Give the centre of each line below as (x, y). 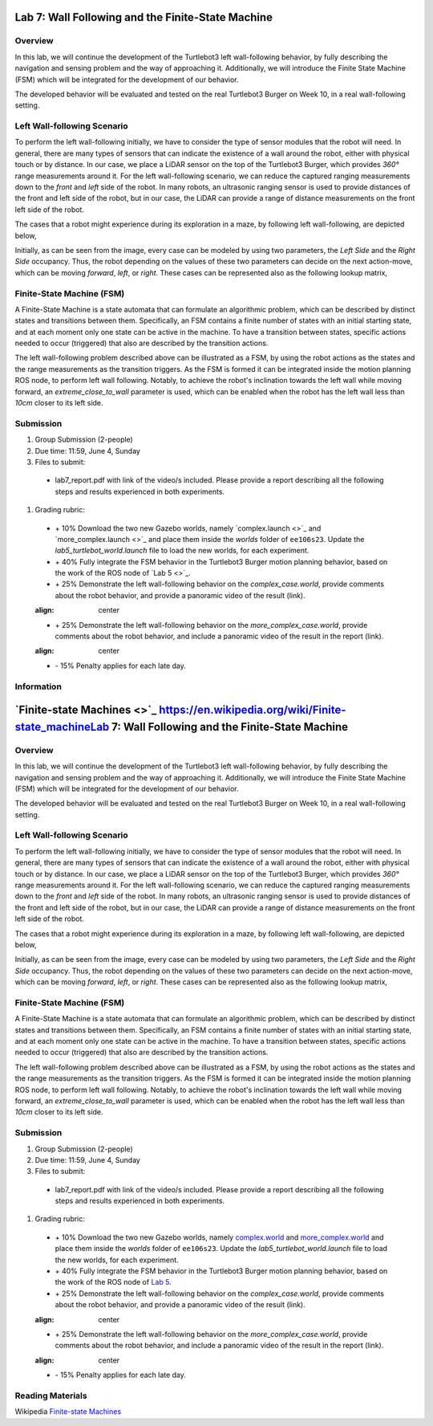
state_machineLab (62, 727)
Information (38, 687)
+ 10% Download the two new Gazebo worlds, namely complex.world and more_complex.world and (219, 1237)
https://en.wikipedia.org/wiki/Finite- (253, 710)
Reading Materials (51, 1395)
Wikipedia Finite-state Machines (68, 1412)
